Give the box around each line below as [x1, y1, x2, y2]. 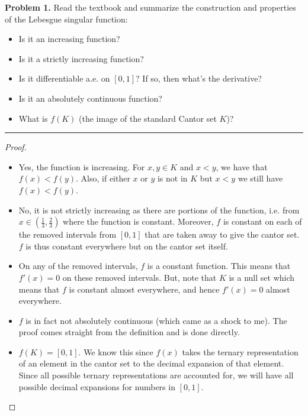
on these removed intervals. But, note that [62, 271, 217, 283]
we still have [238, 172, 283, 184]
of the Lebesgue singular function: [5, 12, 128, 25]
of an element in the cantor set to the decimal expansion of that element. [18, 357, 284, 369]
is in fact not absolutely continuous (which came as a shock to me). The [25, 314, 287, 326]
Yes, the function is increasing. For [18, 160, 145, 173]
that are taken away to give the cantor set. [145, 228, 300, 241]
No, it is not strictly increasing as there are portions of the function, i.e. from [18, 203, 300, 216]
